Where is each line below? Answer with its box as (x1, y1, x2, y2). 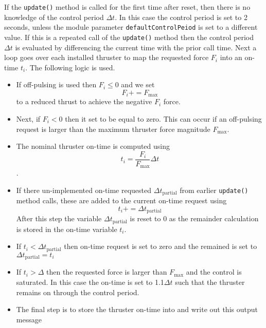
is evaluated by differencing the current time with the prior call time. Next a (15, 42, 257, 52)
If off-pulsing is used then (16, 79, 97, 90)
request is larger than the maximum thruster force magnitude (16, 123, 210, 134)
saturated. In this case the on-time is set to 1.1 (16, 276, 164, 287)
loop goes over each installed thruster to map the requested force (4, 52, 209, 63)
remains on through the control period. (16, 286, 139, 297)
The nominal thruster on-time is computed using (16, 141, 170, 151)
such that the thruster (175, 276, 245, 287)
